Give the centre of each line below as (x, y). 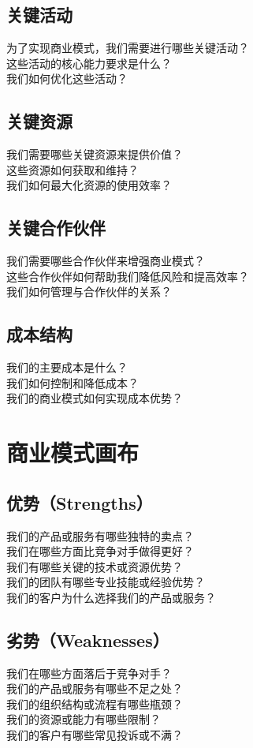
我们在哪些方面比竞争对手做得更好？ (100, 551)
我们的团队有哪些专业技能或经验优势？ (106, 582)
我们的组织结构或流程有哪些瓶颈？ (95, 703)
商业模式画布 (73, 453)
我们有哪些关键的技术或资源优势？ (95, 566)
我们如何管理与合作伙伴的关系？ (89, 292)
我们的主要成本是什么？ (67, 367)
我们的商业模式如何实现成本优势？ (95, 398)
